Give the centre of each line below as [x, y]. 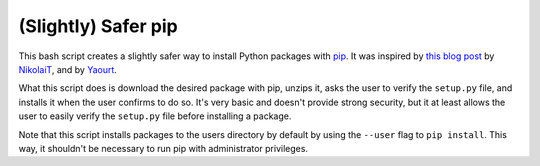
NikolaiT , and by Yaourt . [67, 69]
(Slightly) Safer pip [98, 26]
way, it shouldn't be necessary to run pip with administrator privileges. [163, 148]
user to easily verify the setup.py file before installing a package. [155, 116]
